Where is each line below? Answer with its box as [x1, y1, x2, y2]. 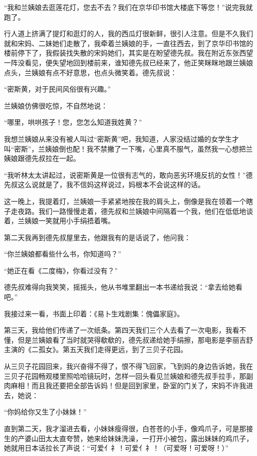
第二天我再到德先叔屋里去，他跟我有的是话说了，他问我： [4, 232, 191, 242]
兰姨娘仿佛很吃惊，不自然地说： [4, 100, 108, 110]
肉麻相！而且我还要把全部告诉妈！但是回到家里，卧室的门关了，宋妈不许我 [4, 380, 246, 391]
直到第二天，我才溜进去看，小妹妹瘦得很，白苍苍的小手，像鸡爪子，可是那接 [4, 423, 253, 433]
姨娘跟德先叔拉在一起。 [4, 153, 80, 163]
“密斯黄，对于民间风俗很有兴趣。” [4, 84, 111, 94]
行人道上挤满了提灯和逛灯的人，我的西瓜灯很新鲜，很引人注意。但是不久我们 [4, 28, 253, 39]
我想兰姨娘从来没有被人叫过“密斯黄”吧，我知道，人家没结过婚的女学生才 [4, 133, 239, 144]
